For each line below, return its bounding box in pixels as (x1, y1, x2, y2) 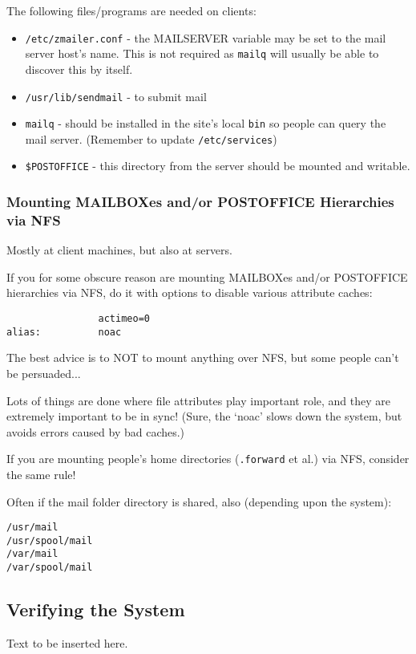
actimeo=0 (98, 313, 150, 325)
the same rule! (6, 465, 76, 482)
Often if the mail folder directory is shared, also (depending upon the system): (6, 493, 392, 510)
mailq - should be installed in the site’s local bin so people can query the (25, 115, 386, 132)
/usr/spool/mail (6, 534, 93, 546)
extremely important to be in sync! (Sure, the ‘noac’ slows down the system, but (6, 408, 402, 424)
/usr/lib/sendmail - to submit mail (25, 87, 207, 104)
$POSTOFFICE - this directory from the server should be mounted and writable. (25, 157, 410, 174)
